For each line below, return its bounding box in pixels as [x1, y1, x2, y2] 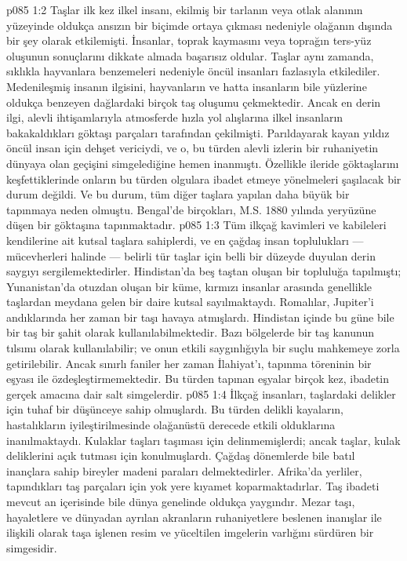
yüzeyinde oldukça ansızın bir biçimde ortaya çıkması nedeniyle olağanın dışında [6, 16, 393, 33]
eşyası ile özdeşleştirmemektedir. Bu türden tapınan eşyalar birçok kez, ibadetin [6, 370, 390, 387]
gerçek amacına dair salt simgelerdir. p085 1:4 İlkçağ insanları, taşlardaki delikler [6, 385, 396, 402]
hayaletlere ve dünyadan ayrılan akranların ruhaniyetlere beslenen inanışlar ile [6, 508, 382, 525]
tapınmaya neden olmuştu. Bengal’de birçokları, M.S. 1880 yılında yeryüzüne [6, 201, 376, 217]
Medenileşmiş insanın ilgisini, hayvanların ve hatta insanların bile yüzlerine [6, 78, 367, 94]
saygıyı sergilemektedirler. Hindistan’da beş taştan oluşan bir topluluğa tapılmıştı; [6, 263, 402, 279]
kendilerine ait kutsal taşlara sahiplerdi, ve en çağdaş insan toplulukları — [6, 231, 364, 248]
